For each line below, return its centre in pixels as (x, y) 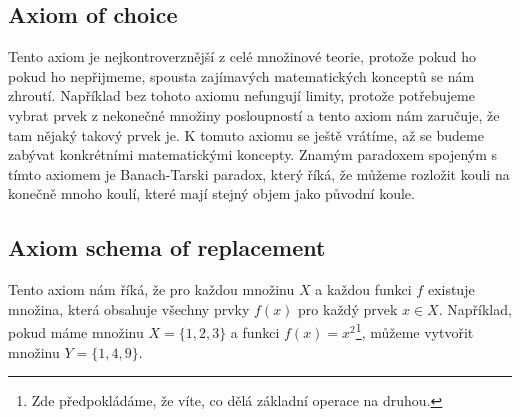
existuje (451, 289)
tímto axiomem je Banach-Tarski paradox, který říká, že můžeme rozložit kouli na (259, 173)
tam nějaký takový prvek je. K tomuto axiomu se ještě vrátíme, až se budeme (246, 134)
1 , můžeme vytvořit (414, 330)
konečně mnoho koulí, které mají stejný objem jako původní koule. (211, 193)
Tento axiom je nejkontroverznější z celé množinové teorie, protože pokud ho (242, 56)
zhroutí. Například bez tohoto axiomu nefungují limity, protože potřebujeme (241, 95)
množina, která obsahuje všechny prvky (129, 308)
